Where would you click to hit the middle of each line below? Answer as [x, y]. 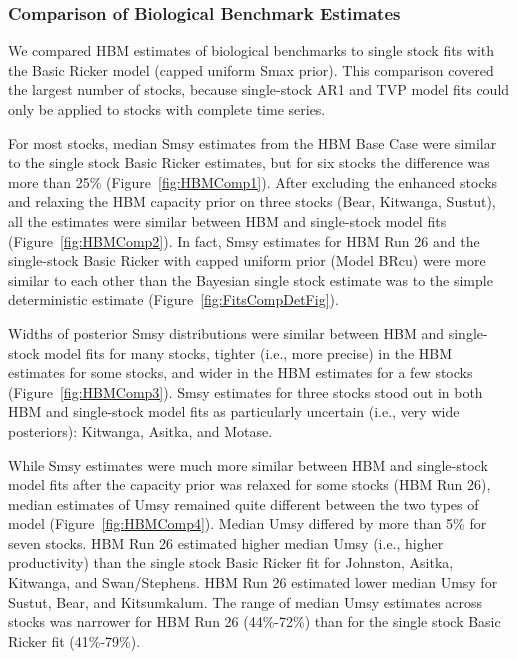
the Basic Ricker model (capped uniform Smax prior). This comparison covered [251, 69]
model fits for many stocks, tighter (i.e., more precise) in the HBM [248, 352]
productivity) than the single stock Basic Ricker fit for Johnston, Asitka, [231, 562]
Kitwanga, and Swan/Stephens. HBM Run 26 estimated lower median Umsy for [253, 582]
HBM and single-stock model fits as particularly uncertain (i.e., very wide [234, 411]
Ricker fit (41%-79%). [74, 640]
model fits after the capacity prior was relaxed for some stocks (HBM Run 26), [249, 484]
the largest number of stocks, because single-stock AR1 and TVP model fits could [259, 89]
